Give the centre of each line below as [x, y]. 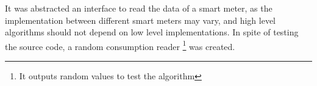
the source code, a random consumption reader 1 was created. [120, 45]
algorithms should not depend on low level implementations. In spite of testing [152, 32]
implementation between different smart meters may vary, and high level [140, 20]
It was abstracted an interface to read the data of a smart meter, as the [139, 8]
